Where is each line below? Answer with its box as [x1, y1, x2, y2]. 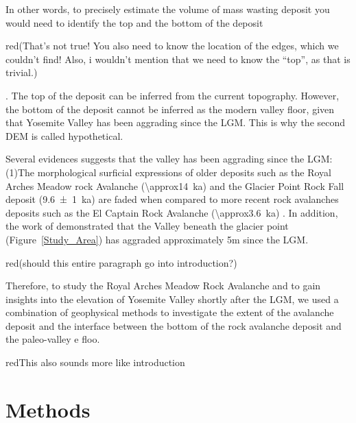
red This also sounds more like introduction [5, 355, 185, 370]
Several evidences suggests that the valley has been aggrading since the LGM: [5, 152, 333, 166]
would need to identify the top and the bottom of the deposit [5, 15, 263, 29]
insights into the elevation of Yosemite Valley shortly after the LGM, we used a [5, 291, 339, 306]
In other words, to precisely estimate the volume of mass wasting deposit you [5, 2, 330, 16]
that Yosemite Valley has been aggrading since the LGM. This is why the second [5, 115, 346, 130]
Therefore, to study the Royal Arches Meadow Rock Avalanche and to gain [5, 278, 321, 293]
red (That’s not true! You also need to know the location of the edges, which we [5, 38, 339, 53]
